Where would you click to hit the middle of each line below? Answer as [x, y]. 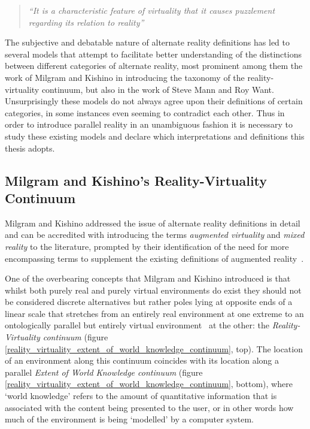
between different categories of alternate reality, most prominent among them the [154, 66]
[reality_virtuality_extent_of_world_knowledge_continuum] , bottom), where [149, 384]
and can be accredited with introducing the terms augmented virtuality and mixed [155, 235]
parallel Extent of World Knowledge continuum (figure [104, 372]
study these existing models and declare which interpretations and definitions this [155, 136]
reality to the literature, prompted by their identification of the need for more [147, 246]
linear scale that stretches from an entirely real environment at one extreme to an [154, 313]
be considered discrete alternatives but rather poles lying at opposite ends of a [149, 302]
